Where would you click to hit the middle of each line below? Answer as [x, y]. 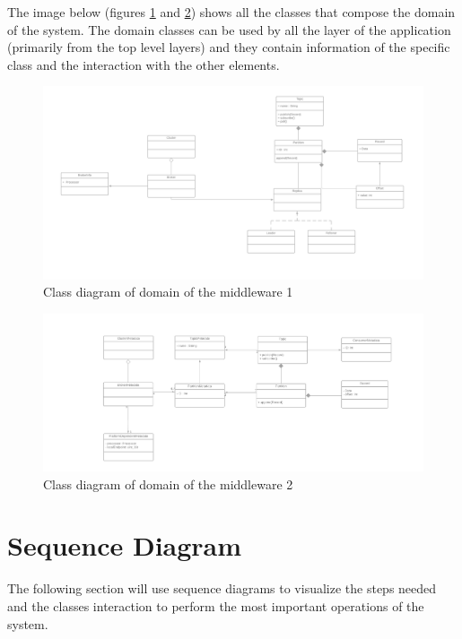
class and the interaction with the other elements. [144, 64]
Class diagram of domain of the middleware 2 [168, 484]
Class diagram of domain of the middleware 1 [168, 292]
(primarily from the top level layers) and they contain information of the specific [229, 47]
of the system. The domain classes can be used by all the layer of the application [229, 29]
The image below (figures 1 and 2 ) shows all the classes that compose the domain [231, 12]
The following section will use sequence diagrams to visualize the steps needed [222, 588]
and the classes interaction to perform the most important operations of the [216, 605]
